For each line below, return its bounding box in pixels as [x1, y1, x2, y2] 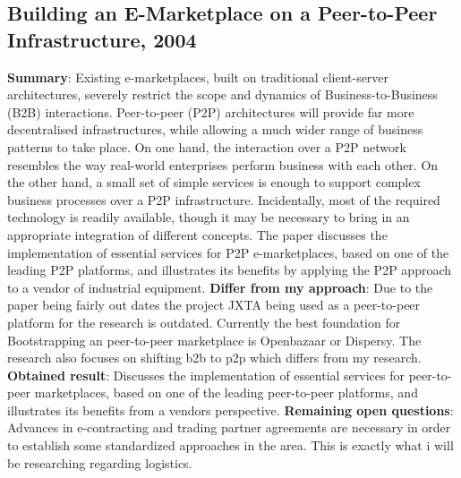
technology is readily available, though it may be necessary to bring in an [7, 208, 410, 226]
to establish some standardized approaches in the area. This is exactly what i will [7, 436, 454, 455]
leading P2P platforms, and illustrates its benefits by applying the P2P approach [7, 260, 452, 279]
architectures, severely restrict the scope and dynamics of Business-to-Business [7, 85, 438, 104]
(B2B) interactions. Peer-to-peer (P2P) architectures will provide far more [7, 102, 414, 121]
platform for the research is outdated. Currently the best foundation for [7, 312, 401, 331]
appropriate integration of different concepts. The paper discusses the [7, 225, 388, 243]
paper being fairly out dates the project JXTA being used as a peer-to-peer [7, 295, 421, 314]
